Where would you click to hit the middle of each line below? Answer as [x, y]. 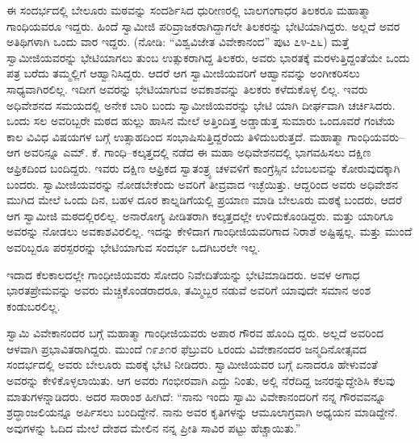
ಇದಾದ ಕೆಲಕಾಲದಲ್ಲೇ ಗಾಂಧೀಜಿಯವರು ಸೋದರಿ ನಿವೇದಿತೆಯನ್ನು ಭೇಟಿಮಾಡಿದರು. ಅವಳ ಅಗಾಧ [183, 274]
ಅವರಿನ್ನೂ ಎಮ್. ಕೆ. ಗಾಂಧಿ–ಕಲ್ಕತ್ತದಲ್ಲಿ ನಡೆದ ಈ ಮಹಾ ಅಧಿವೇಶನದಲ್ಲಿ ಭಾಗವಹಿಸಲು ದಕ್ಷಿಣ [197, 152]
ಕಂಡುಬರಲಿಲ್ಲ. [34, 305]
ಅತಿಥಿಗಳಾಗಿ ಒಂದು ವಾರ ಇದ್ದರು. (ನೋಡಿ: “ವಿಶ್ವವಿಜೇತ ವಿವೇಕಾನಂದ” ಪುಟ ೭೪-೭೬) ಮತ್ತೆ [178, 42]
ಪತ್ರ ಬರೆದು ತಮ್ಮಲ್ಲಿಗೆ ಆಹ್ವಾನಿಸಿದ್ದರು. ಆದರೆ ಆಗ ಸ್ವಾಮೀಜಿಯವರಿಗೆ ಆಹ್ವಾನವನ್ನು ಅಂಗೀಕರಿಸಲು [183, 73]
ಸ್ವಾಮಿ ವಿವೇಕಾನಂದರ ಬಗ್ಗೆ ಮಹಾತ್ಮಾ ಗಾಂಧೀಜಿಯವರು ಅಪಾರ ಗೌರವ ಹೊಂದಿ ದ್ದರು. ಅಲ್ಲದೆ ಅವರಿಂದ [195, 333]
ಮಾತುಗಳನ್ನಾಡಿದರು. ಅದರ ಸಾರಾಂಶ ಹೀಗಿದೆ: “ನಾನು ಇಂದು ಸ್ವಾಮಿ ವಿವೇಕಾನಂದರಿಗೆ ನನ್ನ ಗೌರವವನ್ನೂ [196, 396]
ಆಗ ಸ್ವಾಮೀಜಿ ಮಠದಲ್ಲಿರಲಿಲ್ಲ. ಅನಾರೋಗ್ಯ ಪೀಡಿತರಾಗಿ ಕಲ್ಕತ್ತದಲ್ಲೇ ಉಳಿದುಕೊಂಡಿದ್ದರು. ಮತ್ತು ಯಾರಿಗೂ [200, 215]
